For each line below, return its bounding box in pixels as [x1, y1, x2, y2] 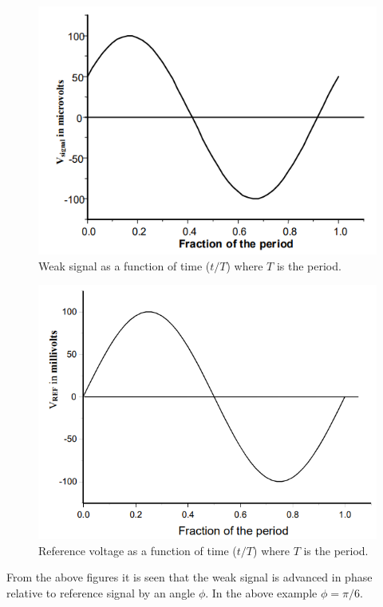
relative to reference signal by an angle [6, 584, 195, 601]
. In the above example [205, 584, 318, 601]
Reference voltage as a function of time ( [38, 542, 237, 558]
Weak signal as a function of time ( [38, 257, 211, 274]
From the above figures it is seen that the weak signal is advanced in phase [6, 569, 373, 585]
